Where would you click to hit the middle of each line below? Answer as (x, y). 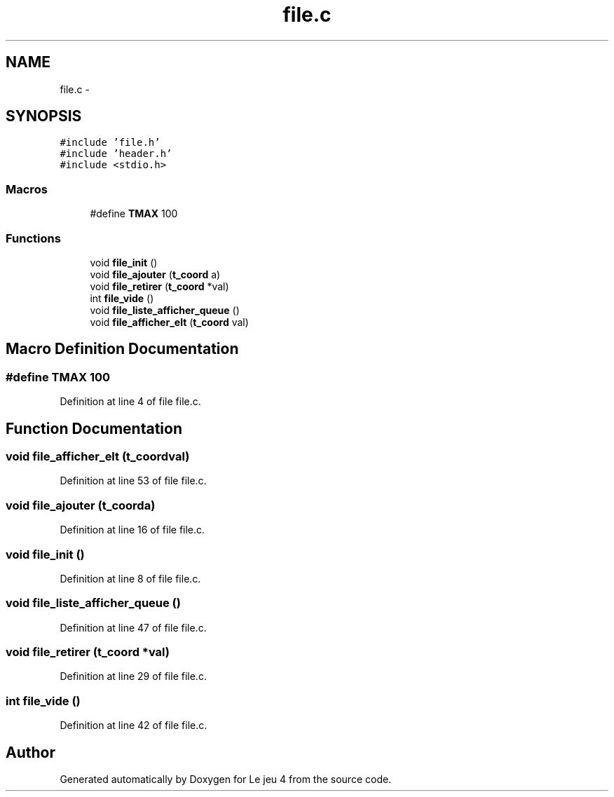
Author (30, 752)
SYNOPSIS (44, 116)
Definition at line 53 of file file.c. (133, 481)
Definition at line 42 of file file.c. (134, 726)
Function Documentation (94, 428)
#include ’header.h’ (116, 154)
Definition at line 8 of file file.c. (130, 578)
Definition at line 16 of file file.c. (132, 530)
